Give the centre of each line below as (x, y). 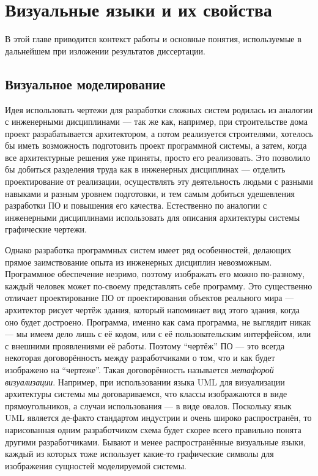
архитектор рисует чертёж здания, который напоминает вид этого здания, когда (153, 310)
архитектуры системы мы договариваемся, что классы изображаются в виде (146, 394)
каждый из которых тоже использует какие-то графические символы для (139, 454)
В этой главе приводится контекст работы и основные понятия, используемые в (153, 39)
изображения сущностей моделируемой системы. (96, 465)
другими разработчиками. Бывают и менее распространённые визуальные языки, (155, 441)
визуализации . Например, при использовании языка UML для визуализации (145, 381)
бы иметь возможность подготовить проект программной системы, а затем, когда (156, 145)
